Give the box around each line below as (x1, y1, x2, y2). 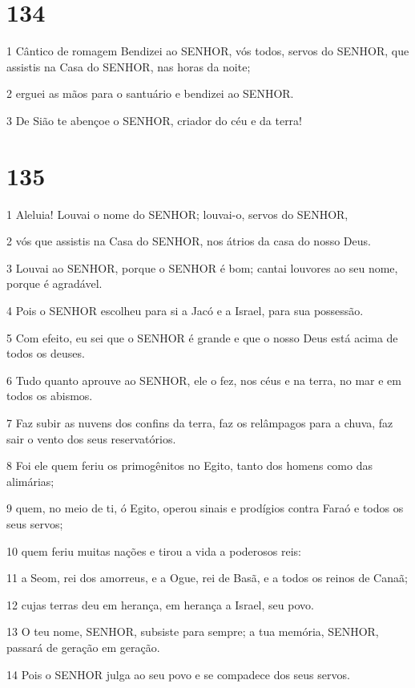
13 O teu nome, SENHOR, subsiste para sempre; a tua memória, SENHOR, (6, 623, 379, 640)
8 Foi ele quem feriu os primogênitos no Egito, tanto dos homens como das (6, 457, 373, 474)
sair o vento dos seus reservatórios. (6, 430, 176, 447)
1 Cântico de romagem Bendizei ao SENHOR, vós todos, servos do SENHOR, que (6, 42, 409, 59)
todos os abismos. (6, 387, 93, 404)
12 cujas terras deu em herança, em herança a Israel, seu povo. (6, 596, 314, 613)
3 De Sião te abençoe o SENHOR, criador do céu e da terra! (6, 111, 302, 128)
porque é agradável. (6, 275, 103, 292)
